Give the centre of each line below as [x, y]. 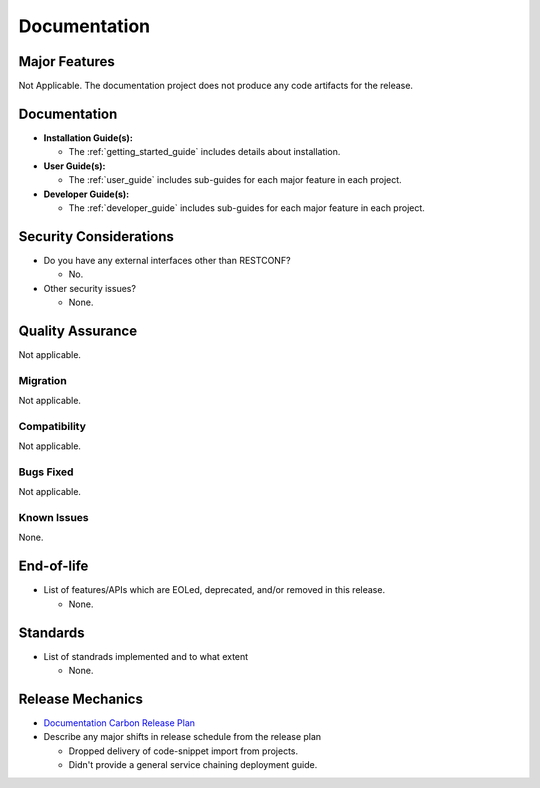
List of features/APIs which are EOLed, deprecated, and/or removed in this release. [214, 590]
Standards [51, 632]
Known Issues [53, 518]
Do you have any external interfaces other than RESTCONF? [167, 260]
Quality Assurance [78, 330]
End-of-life [53, 566]
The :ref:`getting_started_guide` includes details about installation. [204, 152]
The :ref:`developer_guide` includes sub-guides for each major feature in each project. [246, 207]
